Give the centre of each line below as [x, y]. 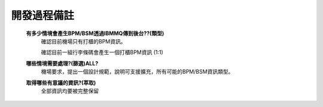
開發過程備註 [43, 15]
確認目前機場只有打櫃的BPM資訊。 [83, 41]
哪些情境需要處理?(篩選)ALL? [62, 63]
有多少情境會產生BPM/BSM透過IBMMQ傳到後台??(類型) [95, 33]
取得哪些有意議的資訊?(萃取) [61, 83]
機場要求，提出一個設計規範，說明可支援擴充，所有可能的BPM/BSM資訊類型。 [137, 72]
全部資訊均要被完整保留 [70, 91]
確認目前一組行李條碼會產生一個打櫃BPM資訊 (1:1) [102, 52]
